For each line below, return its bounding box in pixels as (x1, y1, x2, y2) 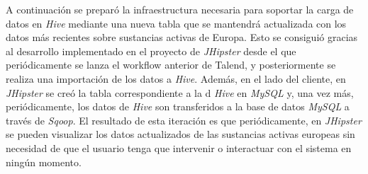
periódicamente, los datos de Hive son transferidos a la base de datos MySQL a (6, 99, 350, 114)
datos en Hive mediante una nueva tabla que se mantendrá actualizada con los (6, 16, 347, 30)
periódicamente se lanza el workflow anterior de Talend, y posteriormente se (6, 57, 336, 72)
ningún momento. (6, 154, 82, 169)
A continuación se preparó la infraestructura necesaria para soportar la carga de (6, 2, 354, 16)
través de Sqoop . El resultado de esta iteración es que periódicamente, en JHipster (6, 112, 362, 127)
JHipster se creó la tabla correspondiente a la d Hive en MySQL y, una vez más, (6, 85, 354, 100)
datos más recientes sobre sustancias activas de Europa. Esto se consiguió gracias (6, 30, 358, 45)
